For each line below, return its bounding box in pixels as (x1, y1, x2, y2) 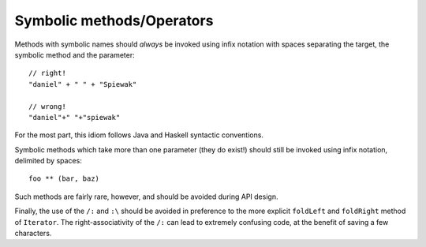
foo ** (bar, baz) (28, 174, 100, 183)
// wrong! (28, 102, 66, 110)
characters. (14, 229, 52, 238)
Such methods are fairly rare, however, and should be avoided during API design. (14, 192, 278, 201)
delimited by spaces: (14, 156, 82, 166)
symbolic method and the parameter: (14, 50, 136, 59)
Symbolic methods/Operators (14, 12, 214, 29)
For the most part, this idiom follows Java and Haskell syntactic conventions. (14, 130, 264, 140)
